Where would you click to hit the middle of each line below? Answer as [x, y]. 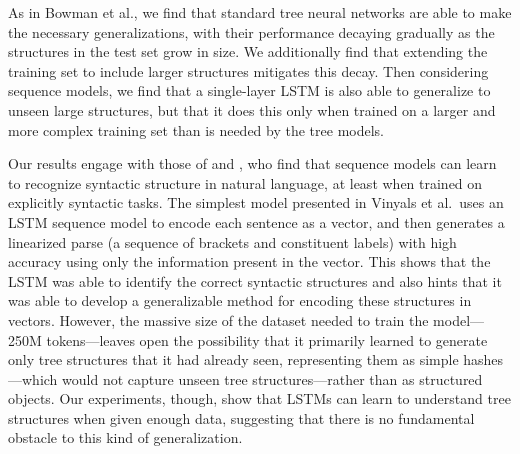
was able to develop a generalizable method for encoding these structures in [240, 300]
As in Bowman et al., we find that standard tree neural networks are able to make [260, 12]
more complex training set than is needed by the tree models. [196, 129]
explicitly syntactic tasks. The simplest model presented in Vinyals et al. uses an [256, 202]
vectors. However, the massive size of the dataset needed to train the [218, 319]
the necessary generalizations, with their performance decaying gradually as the [251, 31]
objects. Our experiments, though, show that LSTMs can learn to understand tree [259, 398]
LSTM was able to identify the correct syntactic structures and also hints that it [255, 280]
